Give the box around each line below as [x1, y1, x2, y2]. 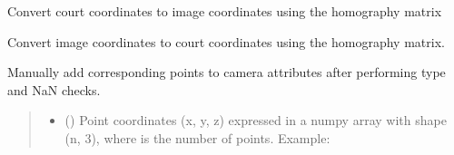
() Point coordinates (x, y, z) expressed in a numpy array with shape [64, 111, 447, 130]
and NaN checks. [7, 80, 101, 99]
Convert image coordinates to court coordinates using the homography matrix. [7, 32, 445, 51]
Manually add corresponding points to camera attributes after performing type [7, 63, 446, 82]
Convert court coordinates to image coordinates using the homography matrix [7, 2, 442, 20]
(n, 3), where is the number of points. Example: [64, 128, 331, 147]
